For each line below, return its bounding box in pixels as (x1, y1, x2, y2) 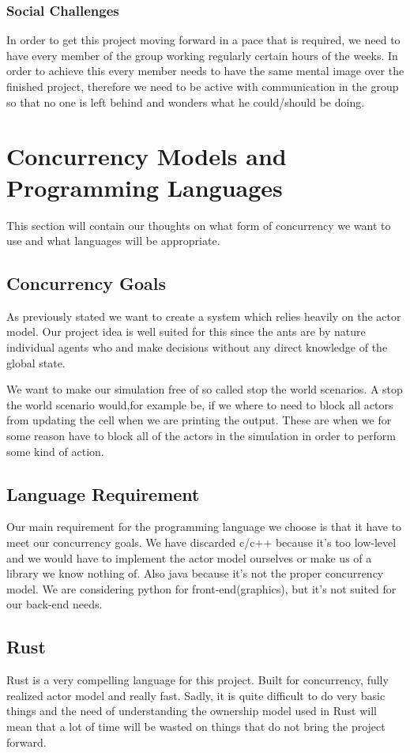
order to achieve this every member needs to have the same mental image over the (6, 62, 404, 79)
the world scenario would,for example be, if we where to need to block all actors (6, 396, 393, 412)
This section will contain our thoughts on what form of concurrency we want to (6, 216, 391, 233)
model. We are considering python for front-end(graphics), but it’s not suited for (6, 580, 397, 597)
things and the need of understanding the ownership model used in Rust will (6, 702, 377, 719)
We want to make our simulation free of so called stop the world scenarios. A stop (6, 381, 403, 397)
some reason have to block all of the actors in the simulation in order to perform (6, 427, 396, 444)
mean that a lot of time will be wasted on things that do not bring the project (6, 717, 386, 734)
